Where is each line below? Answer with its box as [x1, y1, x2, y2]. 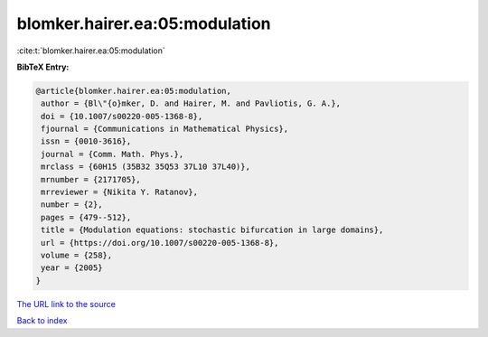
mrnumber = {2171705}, [41, 174, 142, 184]
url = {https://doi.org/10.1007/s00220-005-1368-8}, [41, 238, 279, 248]
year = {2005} [41, 263, 103, 273]
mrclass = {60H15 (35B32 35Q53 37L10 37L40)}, [41, 162, 250, 172]
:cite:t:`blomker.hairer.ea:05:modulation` [16, 45, 166, 56]
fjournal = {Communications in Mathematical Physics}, [41, 124, 289, 135]
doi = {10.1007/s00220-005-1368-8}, [41, 111, 203, 121]
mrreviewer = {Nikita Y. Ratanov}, [41, 187, 199, 198]
